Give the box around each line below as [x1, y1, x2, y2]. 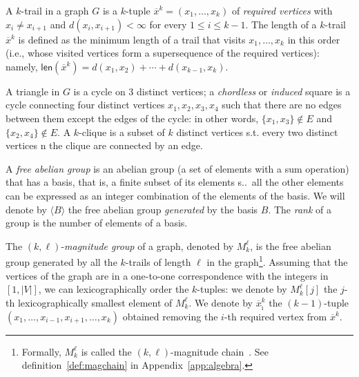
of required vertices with [231, 3, 333, 17]
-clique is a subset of [79, 124, 165, 139]
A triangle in [6, 84, 60, 98]
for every [149, 17, 187, 31]
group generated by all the [6, 254, 117, 269]
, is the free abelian [250, 238, 331, 253]
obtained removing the [122, 309, 218, 323]
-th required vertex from [224, 309, 327, 323]
